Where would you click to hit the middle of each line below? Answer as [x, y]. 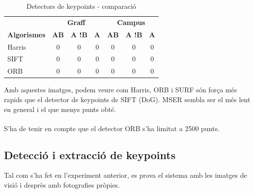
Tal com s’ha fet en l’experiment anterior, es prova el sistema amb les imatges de [126, 175]
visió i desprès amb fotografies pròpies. [62, 185]
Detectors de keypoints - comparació [81, 6]
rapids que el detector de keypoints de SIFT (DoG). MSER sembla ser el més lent [127, 99]
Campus [131, 22]
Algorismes [27, 34]
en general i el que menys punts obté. [60, 109]
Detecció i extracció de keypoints [90, 154]
